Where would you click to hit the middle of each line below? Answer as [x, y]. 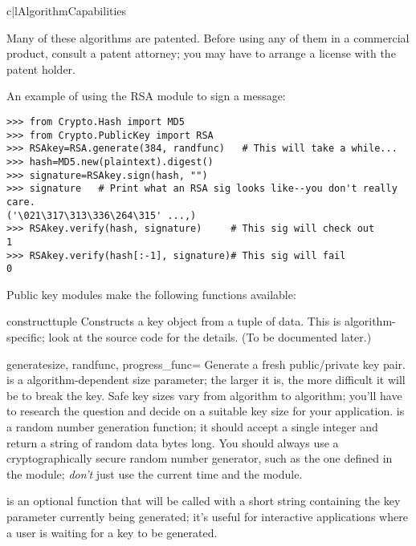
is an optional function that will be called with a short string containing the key [204, 501]
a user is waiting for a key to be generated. [112, 532]
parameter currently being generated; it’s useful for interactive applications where [207, 516]
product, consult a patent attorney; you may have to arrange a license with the [201, 53]
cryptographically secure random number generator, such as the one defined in [200, 458]
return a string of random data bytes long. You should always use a [173, 442]
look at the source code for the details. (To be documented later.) [210, 337]
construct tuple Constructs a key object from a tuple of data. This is [174, 321]
